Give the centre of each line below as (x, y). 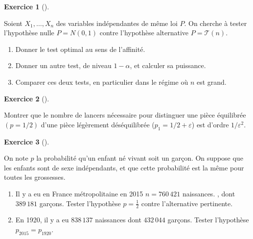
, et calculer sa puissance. (168, 65)
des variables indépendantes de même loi (117, 23)
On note (16, 158)
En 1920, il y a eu (42, 220)
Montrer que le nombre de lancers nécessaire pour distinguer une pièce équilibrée (125, 115)
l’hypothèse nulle (29, 33)
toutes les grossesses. (35, 177)
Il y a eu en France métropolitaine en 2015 (79, 193)
